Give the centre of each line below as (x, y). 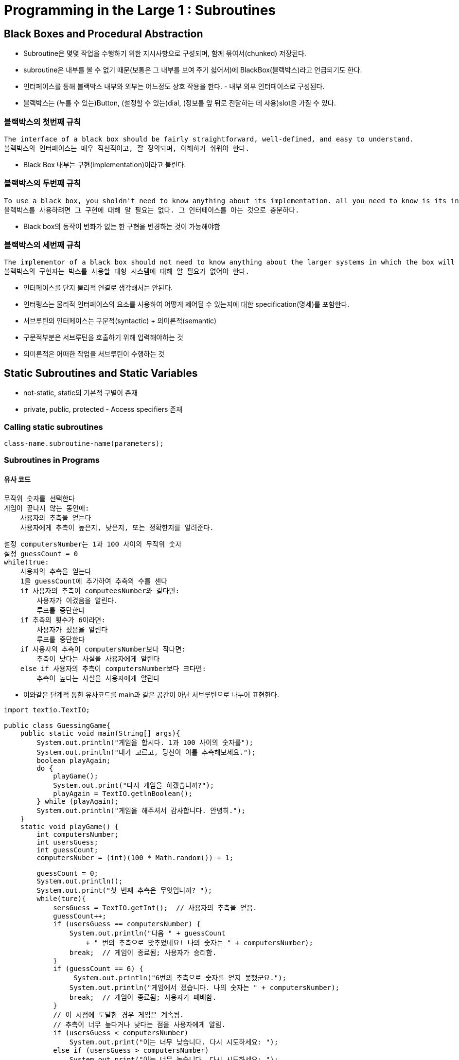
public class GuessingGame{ (57, 725)
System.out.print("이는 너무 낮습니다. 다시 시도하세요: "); (174, 1042)
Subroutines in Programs (52, 460)
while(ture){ (61, 898)
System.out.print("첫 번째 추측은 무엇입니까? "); (124, 890)
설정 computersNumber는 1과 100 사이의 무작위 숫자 (93, 544)
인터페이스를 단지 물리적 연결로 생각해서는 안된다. (98, 288)
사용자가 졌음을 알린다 (72, 629)
